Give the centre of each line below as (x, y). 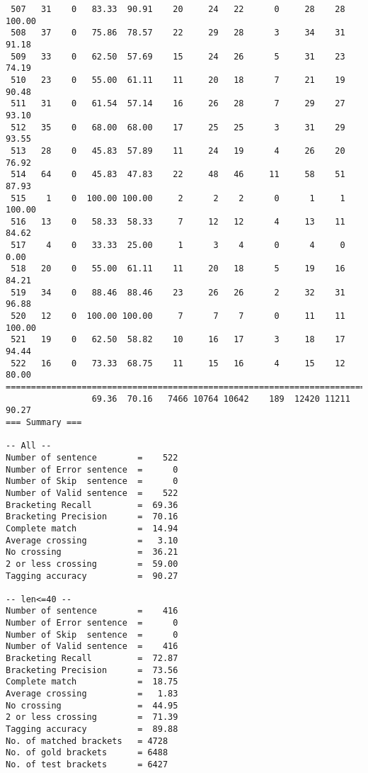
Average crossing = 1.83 (92, 694)
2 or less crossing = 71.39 (92, 717)
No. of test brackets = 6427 (87, 764)
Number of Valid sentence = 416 (92, 647)
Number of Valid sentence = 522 (92, 493)
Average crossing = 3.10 (92, 540)
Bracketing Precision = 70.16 (92, 517)
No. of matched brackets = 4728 (87, 741)
